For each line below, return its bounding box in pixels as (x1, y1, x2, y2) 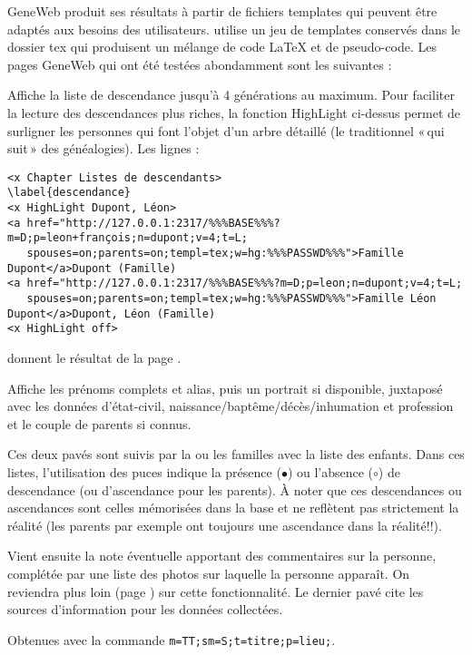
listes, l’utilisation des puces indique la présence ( (7, 462, 281, 481)
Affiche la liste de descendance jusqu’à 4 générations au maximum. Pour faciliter (7, 85, 455, 104)
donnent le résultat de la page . (7, 347, 182, 367)
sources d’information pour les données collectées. (7, 600, 283, 619)
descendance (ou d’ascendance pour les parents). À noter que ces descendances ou (7, 480, 462, 499)
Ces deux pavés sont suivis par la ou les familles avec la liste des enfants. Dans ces (7, 445, 465, 464)
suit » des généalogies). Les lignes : (7, 139, 200, 158)
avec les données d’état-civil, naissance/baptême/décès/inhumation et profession (7, 396, 454, 415)
